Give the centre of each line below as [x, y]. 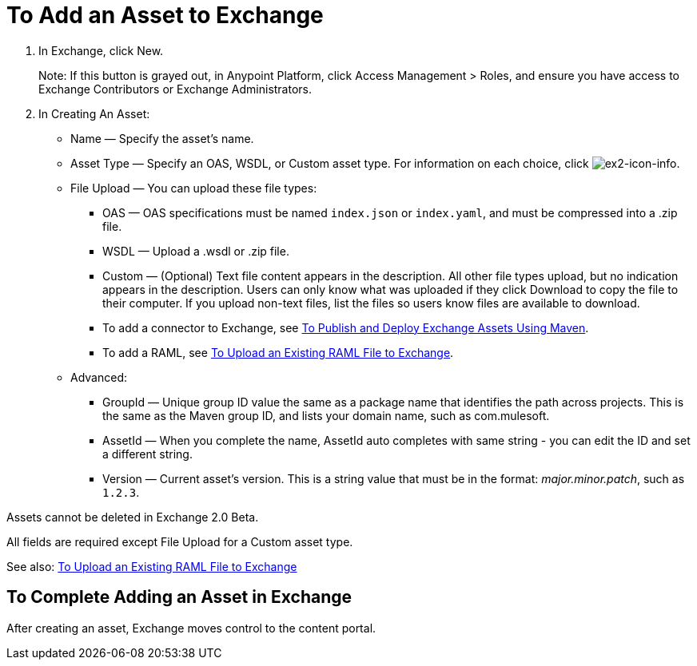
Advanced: [99, 377]
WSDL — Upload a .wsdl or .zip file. [196, 251]
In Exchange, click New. [101, 50]
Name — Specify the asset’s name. [162, 138]
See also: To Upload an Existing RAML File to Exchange [152, 566]
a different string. [147, 454]
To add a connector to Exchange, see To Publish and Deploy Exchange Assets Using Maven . [346, 327]
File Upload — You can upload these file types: [194, 188]
